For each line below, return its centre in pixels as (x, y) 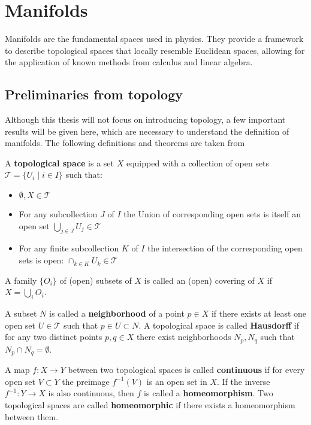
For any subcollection (58, 214)
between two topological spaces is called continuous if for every (186, 370)
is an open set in (177, 381)
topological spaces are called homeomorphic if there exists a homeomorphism (150, 404)
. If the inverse (243, 381)
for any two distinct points (54, 337)
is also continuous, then (91, 393)
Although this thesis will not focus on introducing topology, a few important (145, 119)
